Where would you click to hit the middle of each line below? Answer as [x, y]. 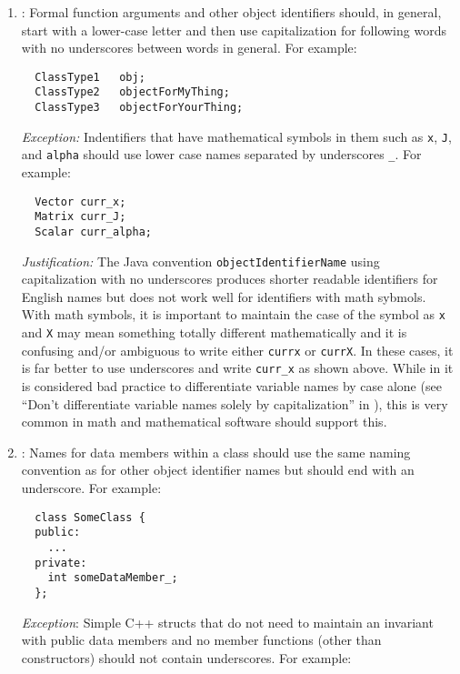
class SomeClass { [90, 517]
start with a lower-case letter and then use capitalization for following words [234, 30]
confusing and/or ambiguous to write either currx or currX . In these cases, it [237, 350]
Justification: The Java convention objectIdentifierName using [200, 261]
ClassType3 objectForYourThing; [139, 108]
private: [61, 563]
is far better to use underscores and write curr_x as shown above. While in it [237, 368]
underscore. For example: [91, 488]
